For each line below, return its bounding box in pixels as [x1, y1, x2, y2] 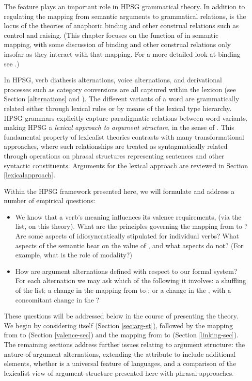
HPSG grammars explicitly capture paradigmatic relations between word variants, [4, 112, 248, 123]
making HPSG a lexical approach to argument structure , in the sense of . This [4, 122, 234, 132]
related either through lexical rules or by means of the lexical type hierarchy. [4, 103, 232, 113]
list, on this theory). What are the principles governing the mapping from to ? [15, 221, 248, 231]
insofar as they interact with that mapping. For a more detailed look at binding [4, 48, 240, 59]
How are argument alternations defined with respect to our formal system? [15, 266, 237, 276]
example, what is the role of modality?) [15, 250, 133, 260]
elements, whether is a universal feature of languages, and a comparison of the [4, 358, 236, 368]
